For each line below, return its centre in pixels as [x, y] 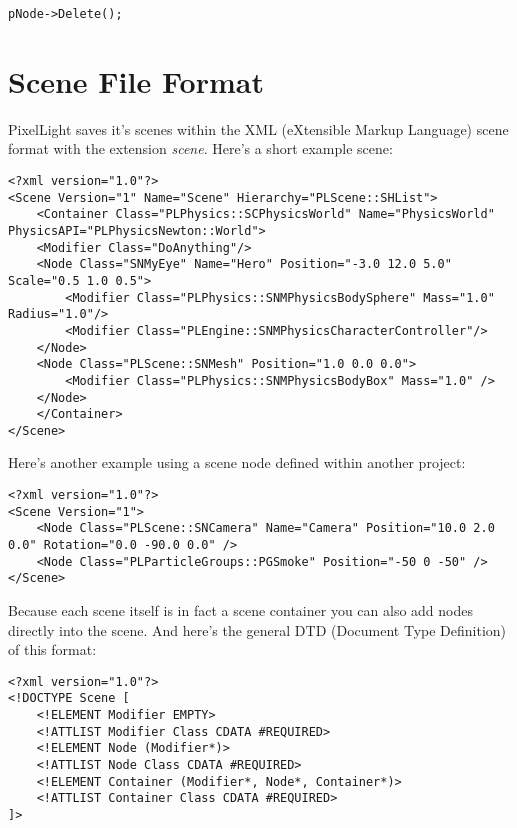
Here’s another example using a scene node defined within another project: [237, 462]
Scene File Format [136, 80]
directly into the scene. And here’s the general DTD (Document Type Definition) [257, 629]
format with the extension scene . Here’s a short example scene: [200, 148]
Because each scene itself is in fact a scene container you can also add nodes [241, 610]
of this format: [52, 649]
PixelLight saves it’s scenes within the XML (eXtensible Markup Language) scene [258, 128]
